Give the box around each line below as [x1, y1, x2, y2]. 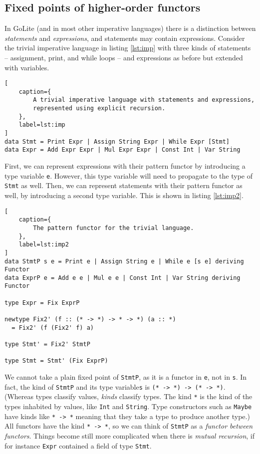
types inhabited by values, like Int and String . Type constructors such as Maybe [4, 401, 252, 412]
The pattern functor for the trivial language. [33, 224, 194, 231]
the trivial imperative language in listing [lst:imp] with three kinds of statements [4, 42, 251, 53]
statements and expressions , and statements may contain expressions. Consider [4, 32, 245, 43]
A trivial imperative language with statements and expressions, [33, 96, 255, 104]
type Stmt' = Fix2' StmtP [4, 341, 90, 348]
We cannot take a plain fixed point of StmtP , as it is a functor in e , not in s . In [4, 372, 247, 382]
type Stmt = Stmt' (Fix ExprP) [4, 357, 108, 365]
